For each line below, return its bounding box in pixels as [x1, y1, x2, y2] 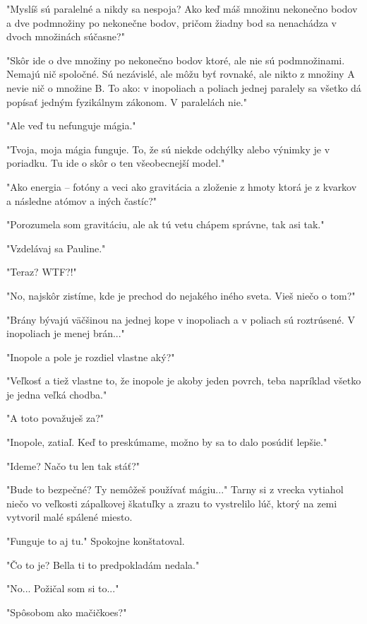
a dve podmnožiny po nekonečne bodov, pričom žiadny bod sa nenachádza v [6, 15, 337, 30]
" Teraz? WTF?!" [6, 264, 77, 279]
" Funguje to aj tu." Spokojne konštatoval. [6, 534, 185, 548]
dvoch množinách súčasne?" [6, 29, 125, 44]
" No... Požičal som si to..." [6, 581, 119, 596]
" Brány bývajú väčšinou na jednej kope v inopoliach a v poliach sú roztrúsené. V [6, 312, 355, 326]
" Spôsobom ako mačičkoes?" [6, 604, 127, 619]
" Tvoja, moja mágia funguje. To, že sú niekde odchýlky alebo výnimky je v [6, 141, 330, 156]
